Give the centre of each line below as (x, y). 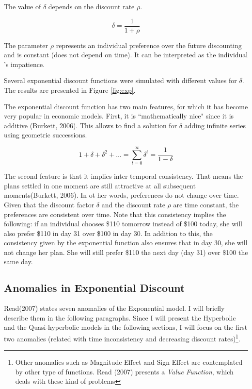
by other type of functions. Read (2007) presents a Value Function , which (124, 371)
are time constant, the (206, 204)
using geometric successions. (46, 135)
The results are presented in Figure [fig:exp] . (70, 90)
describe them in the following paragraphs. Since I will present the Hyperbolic (120, 317)
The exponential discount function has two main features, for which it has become (126, 106)
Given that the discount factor (49, 204)
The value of (23, 6)
